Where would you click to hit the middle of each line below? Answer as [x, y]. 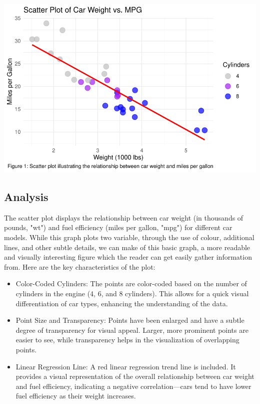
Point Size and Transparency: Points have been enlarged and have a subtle [130, 320]
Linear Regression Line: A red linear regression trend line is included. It [126, 366]
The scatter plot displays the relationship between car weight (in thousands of [124, 217]
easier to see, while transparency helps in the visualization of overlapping [127, 340]
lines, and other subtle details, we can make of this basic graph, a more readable [127, 247]
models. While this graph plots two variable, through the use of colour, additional [129, 237]
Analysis [26, 196]
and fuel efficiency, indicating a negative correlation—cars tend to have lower [133, 386]
